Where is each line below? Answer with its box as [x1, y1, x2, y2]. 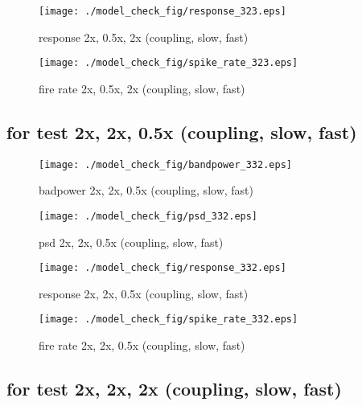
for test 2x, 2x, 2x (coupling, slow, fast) [6, 376, 342, 401]
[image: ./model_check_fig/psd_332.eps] [39, 210, 258, 222]
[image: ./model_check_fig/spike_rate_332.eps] [39, 314, 298, 326]
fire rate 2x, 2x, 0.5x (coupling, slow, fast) [39, 337, 245, 354]
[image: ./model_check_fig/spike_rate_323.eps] [39, 57, 298, 69]
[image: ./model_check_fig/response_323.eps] [39, 6, 286, 17]
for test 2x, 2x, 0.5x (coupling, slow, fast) [6, 119, 357, 144]
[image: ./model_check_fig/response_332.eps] [39, 262, 286, 274]
